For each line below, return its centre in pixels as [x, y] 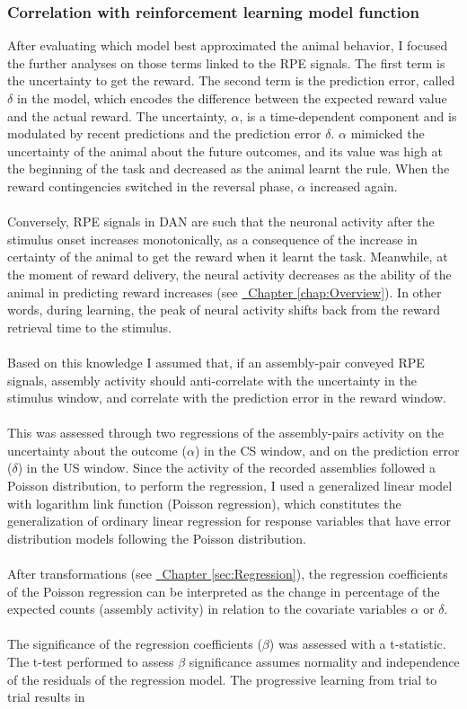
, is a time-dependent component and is [348, 115]
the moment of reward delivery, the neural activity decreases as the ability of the [229, 274]
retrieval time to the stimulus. [89, 327]
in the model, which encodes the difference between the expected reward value [232, 98]
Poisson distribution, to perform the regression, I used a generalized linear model [230, 486]
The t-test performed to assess [91, 661]
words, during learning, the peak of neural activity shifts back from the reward [224, 310]
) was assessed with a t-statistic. [357, 644]
